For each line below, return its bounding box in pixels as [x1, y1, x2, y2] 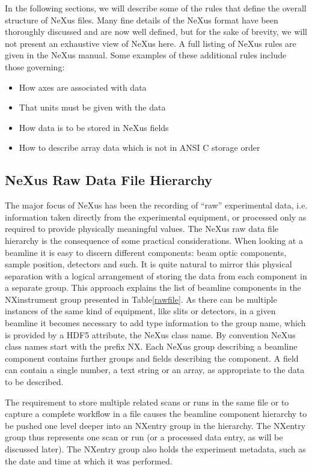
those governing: [5, 60, 65, 73]
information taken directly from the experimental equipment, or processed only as [5, 210, 307, 223]
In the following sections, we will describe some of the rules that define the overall [5, 2, 307, 14]
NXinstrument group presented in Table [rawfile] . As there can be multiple [5, 293, 277, 305]
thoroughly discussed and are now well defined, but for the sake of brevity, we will [5, 25, 307, 38]
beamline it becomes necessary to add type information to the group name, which [5, 317, 306, 329]
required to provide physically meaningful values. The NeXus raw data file [5, 222, 279, 235]
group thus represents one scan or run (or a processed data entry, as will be [5, 431, 283, 443]
